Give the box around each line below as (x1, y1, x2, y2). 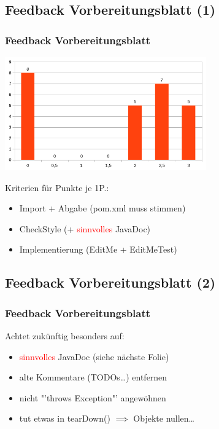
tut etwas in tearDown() (19, 412, 110, 425)
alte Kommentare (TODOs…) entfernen (19, 371, 167, 384)
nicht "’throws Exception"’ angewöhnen (19, 391, 166, 404)
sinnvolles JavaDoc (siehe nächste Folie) (19, 350, 169, 363)
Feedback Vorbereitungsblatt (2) (5, 273, 216, 292)
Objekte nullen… (133, 412, 194, 425)
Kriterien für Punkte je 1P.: (5, 181, 109, 194)
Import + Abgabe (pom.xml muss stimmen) (19, 202, 186, 214)
